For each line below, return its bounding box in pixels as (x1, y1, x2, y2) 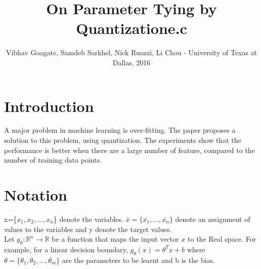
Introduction (4, 95, 94, 116)
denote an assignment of (175, 213, 250, 224)
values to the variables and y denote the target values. (4, 223, 172, 234)
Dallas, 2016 (112, 57, 151, 67)
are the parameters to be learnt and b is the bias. (62, 254, 215, 265)
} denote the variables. (53, 213, 123, 224)
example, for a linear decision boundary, (4, 244, 128, 254)
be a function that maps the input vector (52, 234, 179, 244)
